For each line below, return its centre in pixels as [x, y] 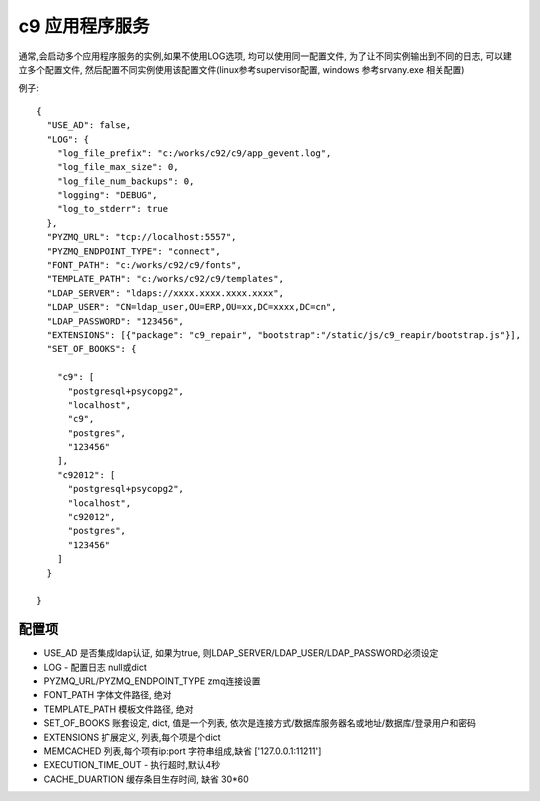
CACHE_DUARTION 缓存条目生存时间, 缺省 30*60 [146, 779]
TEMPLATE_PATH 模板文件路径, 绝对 [118, 709]
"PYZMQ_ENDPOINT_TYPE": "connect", [134, 251]
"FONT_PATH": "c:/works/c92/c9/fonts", [144, 265]
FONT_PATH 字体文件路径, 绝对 [107, 695]
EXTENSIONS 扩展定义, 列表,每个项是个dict [132, 737]
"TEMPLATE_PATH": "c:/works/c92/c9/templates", [165, 279]
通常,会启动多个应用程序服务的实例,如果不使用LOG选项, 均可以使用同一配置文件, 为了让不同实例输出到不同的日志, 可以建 [265, 56]
